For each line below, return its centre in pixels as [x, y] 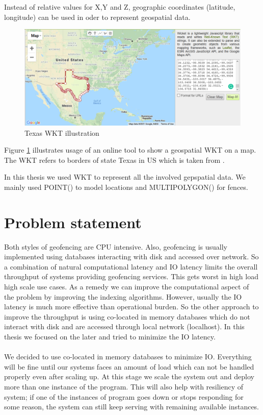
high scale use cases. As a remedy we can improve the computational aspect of [127, 287]
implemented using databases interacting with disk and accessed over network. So [131, 257]
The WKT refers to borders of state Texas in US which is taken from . [114, 160]
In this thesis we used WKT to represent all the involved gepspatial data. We [125, 177]
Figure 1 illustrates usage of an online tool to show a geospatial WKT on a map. [130, 150]
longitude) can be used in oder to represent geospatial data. [97, 17]
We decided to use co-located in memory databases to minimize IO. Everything [128, 357]
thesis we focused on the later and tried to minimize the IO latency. [110, 337]
